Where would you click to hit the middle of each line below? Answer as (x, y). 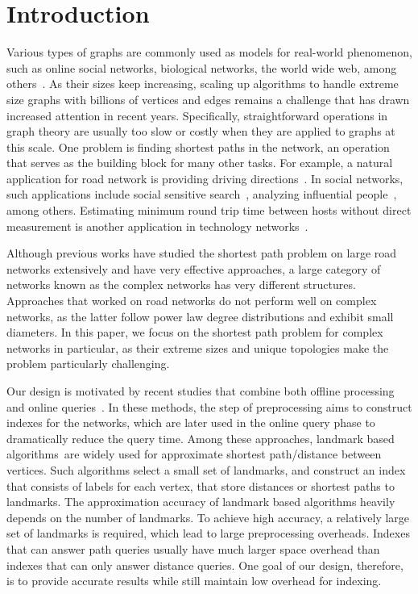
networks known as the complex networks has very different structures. (181, 284)
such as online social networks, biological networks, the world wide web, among (202, 67)
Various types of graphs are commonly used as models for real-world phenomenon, (209, 52)
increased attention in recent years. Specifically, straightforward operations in (197, 115)
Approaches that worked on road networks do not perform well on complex (192, 301)
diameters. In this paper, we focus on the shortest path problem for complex (195, 332)
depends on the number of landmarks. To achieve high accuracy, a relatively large (208, 517)
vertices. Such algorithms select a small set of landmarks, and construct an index (206, 469)
